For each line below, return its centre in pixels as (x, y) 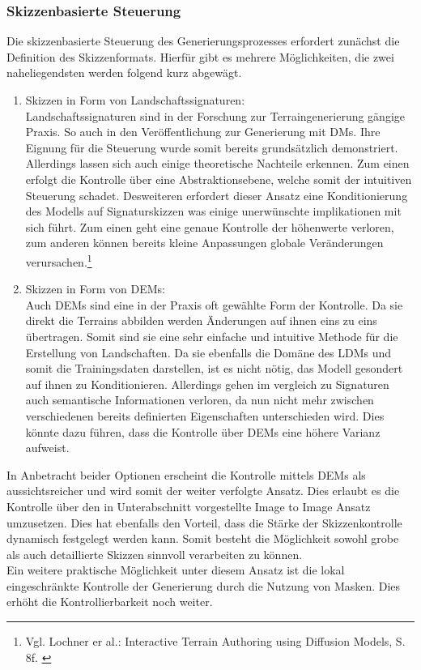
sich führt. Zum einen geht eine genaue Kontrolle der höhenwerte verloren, (210, 226)
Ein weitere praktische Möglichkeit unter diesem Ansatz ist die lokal (176, 570)
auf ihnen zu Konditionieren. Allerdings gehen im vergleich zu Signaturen (207, 384)
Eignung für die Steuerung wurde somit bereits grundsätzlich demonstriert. (212, 147)
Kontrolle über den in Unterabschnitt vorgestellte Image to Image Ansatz (189, 506)
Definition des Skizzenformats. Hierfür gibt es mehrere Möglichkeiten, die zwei (200, 56)
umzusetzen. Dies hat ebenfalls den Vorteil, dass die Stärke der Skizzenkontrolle (204, 522)
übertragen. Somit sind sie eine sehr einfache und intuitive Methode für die (212, 336)
